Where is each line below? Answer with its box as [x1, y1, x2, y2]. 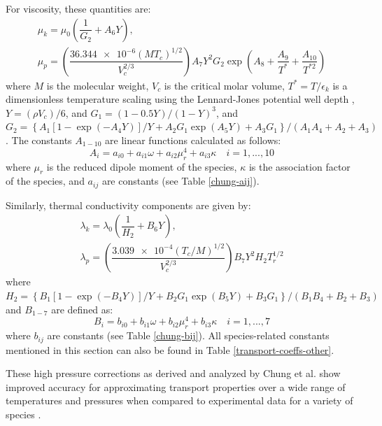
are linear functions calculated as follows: [105, 133, 281, 148]
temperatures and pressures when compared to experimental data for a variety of [6, 393, 353, 408]
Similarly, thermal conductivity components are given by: [6, 197, 251, 212]
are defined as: [51, 301, 113, 316]
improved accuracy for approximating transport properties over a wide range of [6, 379, 346, 394]
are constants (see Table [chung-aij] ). [101, 173, 260, 188]
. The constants [6, 133, 72, 148]
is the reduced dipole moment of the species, [46, 159, 237, 173]
